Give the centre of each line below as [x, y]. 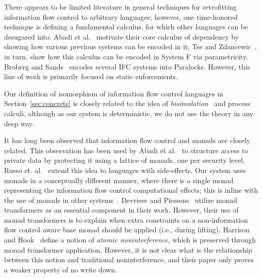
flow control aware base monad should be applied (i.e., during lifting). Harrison [127, 230]
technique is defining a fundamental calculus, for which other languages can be [126, 27]
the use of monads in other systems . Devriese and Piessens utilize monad [121, 200]
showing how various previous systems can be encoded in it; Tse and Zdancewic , [130, 46]
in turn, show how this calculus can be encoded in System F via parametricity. [126, 56]
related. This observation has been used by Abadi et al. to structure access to [126, 150]
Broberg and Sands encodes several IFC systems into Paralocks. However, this [127, 66]
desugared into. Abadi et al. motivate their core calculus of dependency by [122, 36]
